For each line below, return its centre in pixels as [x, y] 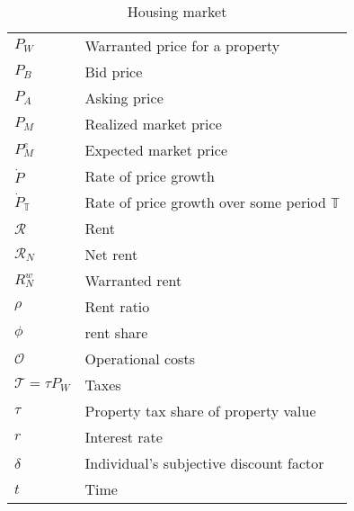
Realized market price [153, 124]
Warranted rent [133, 280]
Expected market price [156, 150]
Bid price [114, 72]
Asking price [124, 98]
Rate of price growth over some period [205, 202]
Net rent [111, 254]
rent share [116, 332]
